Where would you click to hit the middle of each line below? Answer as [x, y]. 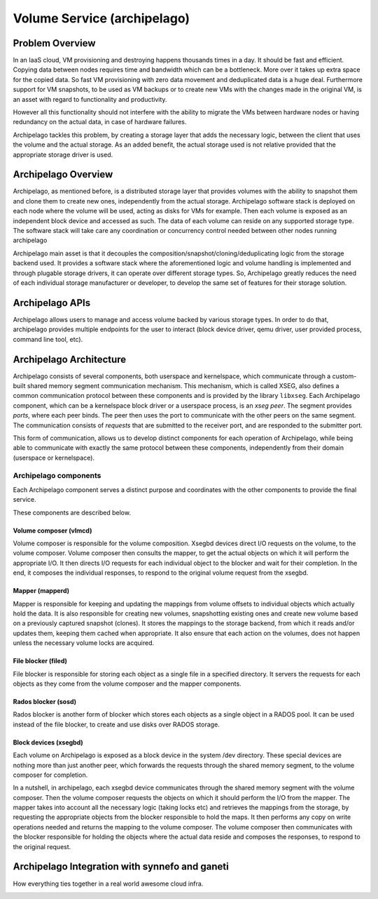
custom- [344, 376]
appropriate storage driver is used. [63, 154]
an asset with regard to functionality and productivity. [90, 99]
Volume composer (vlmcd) [52, 531]
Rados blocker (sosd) [45, 701]
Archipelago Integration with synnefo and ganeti [121, 867]
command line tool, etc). [48, 339]
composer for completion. [50, 775]
